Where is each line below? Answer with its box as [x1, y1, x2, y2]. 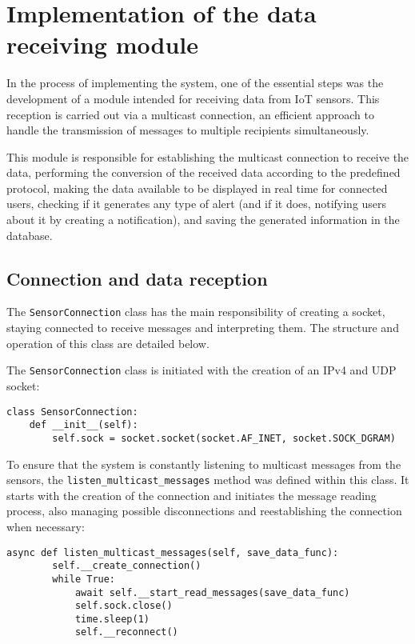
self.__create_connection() [52, 560, 202, 572]
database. [6, 226, 53, 243]
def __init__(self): [29, 419, 138, 431]
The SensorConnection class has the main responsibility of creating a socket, [6, 303, 385, 320]
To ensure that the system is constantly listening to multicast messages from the [6, 455, 401, 472]
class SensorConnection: [6, 406, 138, 418]
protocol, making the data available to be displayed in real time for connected [6, 179, 388, 196]
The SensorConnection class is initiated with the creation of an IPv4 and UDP [6, 362, 397, 378]
